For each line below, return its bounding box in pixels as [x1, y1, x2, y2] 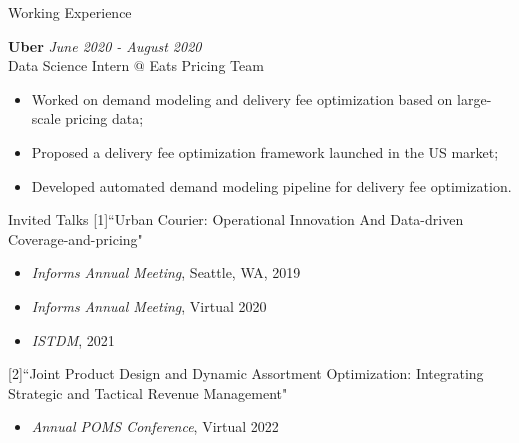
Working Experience [8, 2, 132, 22]
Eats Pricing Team [149, 55, 264, 76]
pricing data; [65, 108, 144, 129]
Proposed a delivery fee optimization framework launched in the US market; [31, 141, 499, 162]
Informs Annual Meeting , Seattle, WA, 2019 [31, 262, 301, 283]
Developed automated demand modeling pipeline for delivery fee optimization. [31, 175, 512, 196]
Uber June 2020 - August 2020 [8, 35, 202, 56]
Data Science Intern [8, 55, 130, 76]
